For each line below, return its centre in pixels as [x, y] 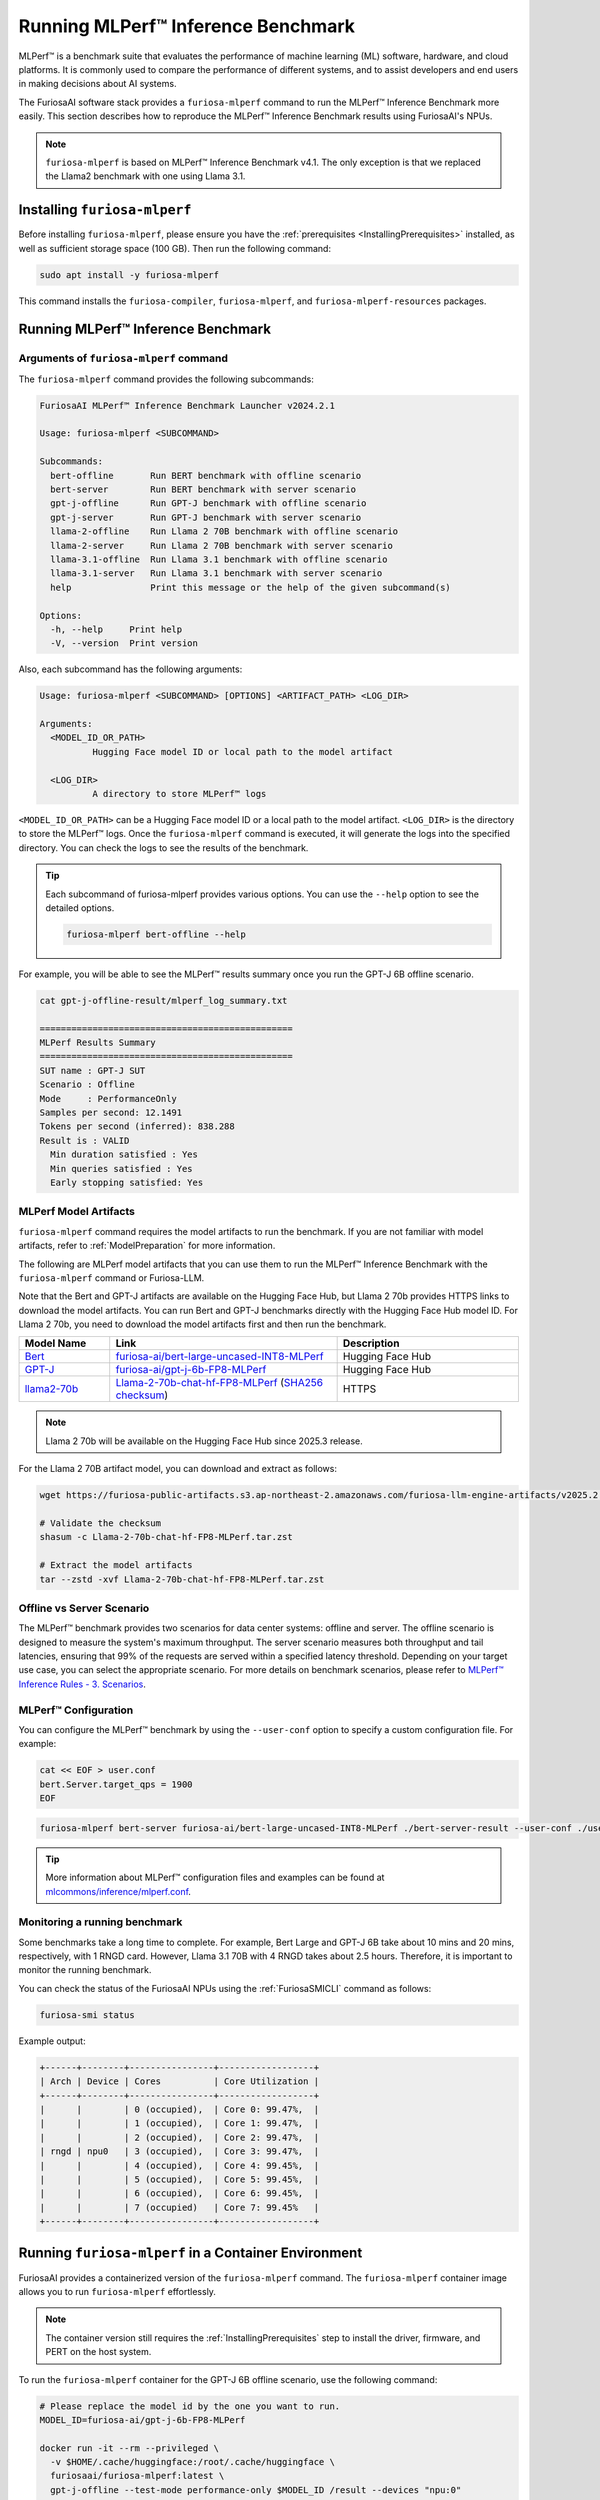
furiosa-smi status [87, 2014]
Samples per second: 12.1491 [111, 1113]
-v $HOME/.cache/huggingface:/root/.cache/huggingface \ [192, 2462]
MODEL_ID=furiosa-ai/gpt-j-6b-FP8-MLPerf [142, 2419]
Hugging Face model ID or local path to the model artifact [242, 751]
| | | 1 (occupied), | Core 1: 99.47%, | [179, 2123]
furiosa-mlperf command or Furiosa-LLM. [111, 1277]
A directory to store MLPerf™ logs [179, 794]
